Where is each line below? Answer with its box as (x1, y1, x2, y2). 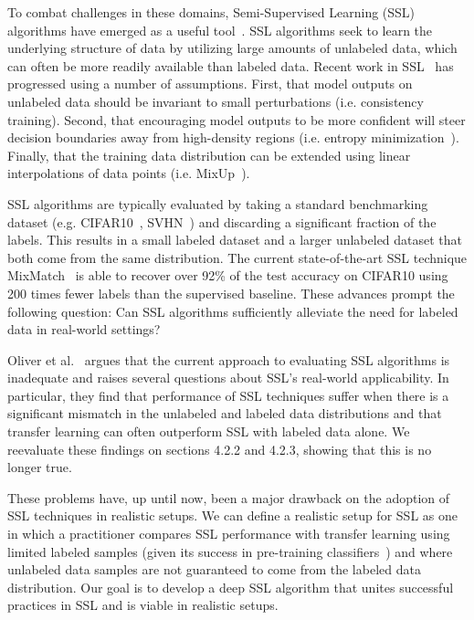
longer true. (7, 457, 72, 477)
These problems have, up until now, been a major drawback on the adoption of (7, 488, 450, 507)
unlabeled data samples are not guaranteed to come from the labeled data (7, 560, 421, 579)
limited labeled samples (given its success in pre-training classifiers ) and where (7, 541, 453, 561)
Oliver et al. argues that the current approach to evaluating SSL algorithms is (7, 350, 450, 369)
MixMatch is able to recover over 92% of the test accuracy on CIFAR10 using (7, 266, 448, 285)
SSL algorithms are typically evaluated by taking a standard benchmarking (7, 194, 428, 213)
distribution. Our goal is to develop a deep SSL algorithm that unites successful (7, 577, 454, 596)
